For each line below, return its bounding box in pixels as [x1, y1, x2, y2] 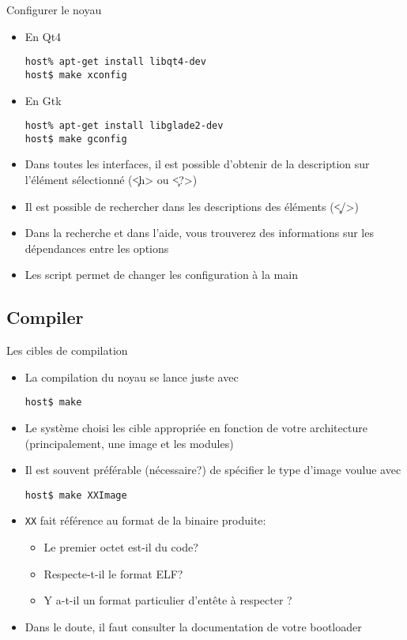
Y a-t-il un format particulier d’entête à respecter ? [43, 592, 292, 608]
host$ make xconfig [24, 69, 127, 81]
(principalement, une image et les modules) [24, 435, 234, 451]
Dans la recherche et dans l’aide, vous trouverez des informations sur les [24, 224, 374, 241]
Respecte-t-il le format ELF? [43, 565, 183, 582]
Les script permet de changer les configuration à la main [24, 266, 298, 283]
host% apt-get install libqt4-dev [24, 56, 206, 68]
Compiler [6, 305, 84, 329]
